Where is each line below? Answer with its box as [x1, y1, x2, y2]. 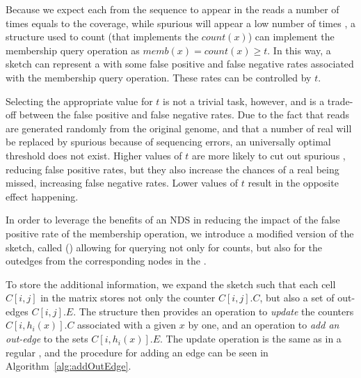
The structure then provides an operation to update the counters [79, 304, 354, 318]
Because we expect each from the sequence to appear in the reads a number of [6, 2, 339, 16]
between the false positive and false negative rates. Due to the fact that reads [19, 107, 350, 122]
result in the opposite [248, 175, 339, 190]
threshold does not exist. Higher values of [6, 148, 182, 162]
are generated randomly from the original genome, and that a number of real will [6, 120, 352, 135]
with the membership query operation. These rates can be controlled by [6, 70, 312, 84]
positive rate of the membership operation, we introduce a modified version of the [6, 226, 354, 240]
